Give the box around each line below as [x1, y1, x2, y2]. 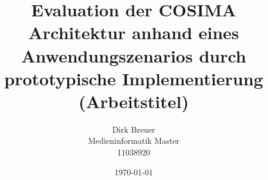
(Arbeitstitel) [79, 89, 189, 113]
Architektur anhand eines [28, 20, 239, 44]
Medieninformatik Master [88, 134, 179, 147]
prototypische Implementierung [4, 66, 263, 90]
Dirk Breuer [112, 123, 155, 135]
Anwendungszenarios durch [21, 43, 246, 67]
